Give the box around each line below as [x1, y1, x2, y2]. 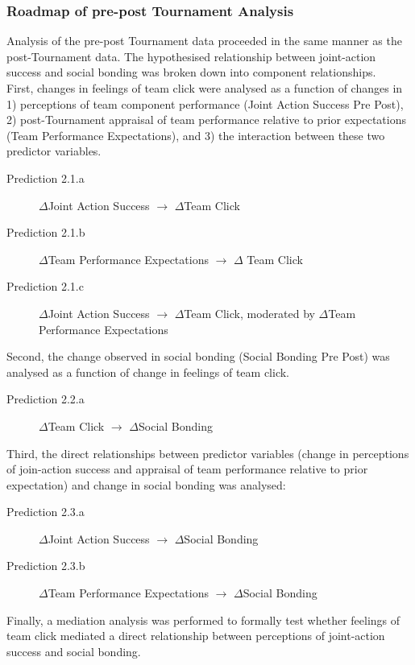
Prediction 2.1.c [6, 278, 84, 295]
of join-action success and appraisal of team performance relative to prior [6, 461, 368, 477]
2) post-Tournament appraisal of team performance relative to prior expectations [6, 111, 406, 128]
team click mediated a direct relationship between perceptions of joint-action [6, 627, 385, 644]
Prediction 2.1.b [6, 224, 85, 241]
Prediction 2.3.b [6, 557, 85, 574]
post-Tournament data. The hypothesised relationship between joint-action [6, 47, 376, 64]
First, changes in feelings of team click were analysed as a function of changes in [6, 80, 403, 96]
